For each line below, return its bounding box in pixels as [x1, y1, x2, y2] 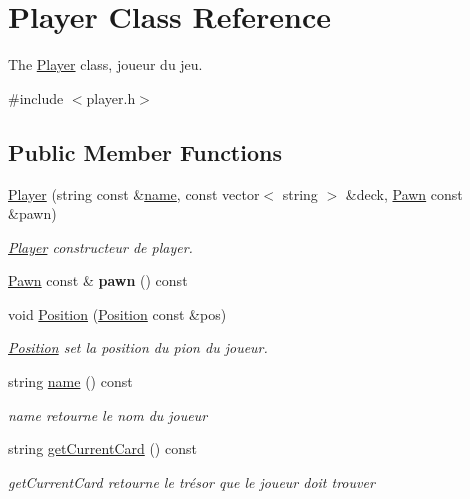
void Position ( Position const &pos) [8, 303, 227, 324]
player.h [86, 87, 136, 108]
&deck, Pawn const [345, 183, 463, 204]
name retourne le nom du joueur [8, 404, 208, 425]
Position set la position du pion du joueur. [8, 337, 268, 358]
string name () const [8, 371, 133, 392]
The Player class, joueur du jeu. [8, 54, 203, 75]
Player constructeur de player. [8, 236, 193, 257]
